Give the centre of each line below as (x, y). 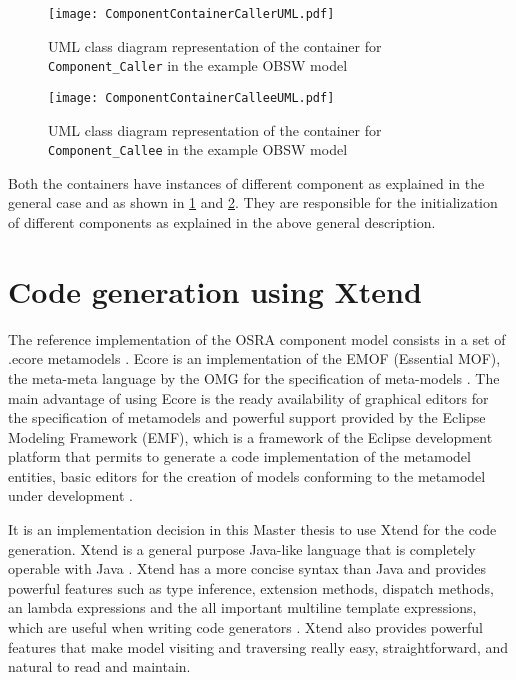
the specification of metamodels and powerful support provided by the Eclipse (247, 417)
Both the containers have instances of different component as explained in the (246, 182)
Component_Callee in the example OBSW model (198, 149)
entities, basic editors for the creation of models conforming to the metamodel (247, 475)
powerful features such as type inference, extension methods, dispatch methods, (251, 587)
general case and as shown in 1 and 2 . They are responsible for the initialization (253, 202)
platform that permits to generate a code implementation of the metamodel (239, 456)
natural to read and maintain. (99, 666)
